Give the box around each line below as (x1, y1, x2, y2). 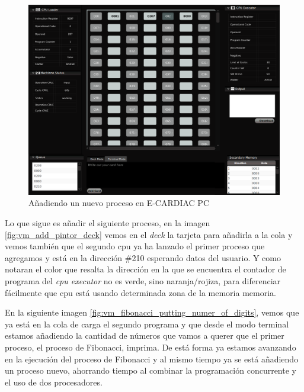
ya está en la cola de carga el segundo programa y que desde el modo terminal (5, 317, 289, 330)
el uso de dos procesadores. (5, 375, 103, 388)
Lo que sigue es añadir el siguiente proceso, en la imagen (5, 217, 210, 229)
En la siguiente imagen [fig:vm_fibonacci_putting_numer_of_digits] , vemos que (5, 306, 299, 319)
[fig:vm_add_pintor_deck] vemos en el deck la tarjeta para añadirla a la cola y (5, 228, 293, 240)
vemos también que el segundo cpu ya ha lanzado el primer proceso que (5, 240, 265, 252)
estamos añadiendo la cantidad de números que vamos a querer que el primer (5, 329, 284, 342)
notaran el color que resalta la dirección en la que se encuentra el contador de (5, 263, 286, 275)
